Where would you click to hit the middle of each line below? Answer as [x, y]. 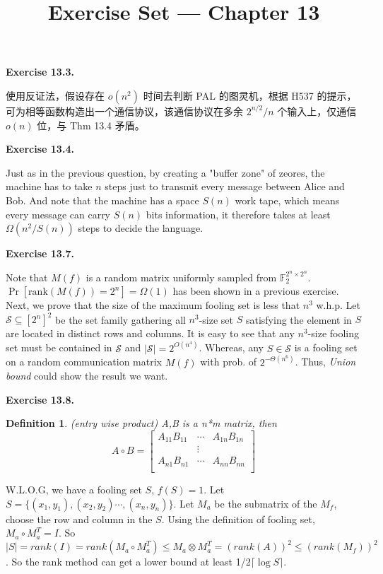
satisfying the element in [299, 319]
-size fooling [334, 333]
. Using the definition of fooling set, [238, 519]
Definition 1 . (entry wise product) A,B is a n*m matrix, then [141, 423]
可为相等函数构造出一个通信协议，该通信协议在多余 [124, 111]
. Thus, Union [325, 362]
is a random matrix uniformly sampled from [181, 277]
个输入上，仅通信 [317, 111]
